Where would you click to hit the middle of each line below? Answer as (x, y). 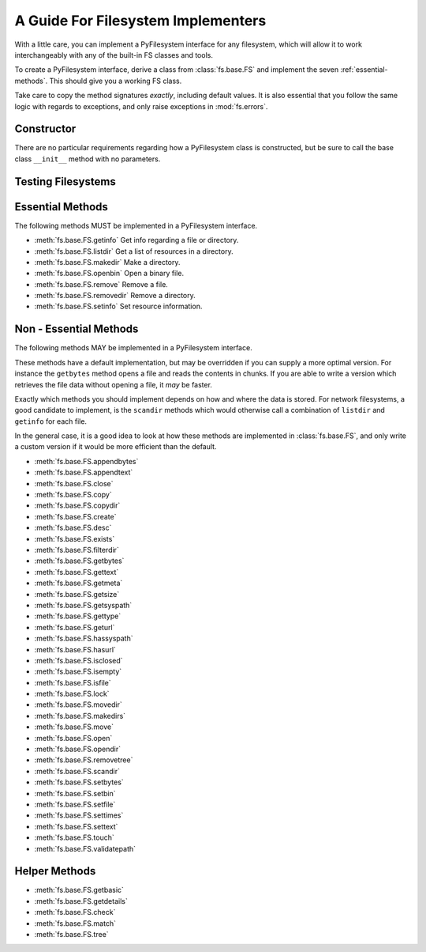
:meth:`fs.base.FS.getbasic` (79, 890)
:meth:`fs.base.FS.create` (75, 516)
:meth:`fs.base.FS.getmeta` (78, 583)
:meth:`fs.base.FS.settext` (76, 826)
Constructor (45, 129)
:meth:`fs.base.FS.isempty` (78, 671)
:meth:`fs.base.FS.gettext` (77, 572)
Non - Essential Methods (77, 329)
